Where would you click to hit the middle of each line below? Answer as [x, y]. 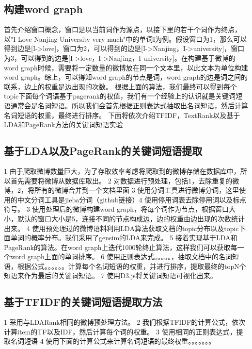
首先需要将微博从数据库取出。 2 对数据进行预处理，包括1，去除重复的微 [125, 180]
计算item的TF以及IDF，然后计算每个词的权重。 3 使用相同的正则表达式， [120, 331]
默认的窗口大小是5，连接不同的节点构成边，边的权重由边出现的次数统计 [131, 218]
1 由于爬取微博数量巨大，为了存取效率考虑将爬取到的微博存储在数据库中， [122, 171]
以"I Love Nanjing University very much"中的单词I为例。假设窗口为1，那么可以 [126, 39]
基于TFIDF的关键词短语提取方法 [83, 302]
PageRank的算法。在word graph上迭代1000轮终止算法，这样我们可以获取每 [121, 247]
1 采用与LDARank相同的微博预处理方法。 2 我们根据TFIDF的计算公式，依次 [125, 322]
